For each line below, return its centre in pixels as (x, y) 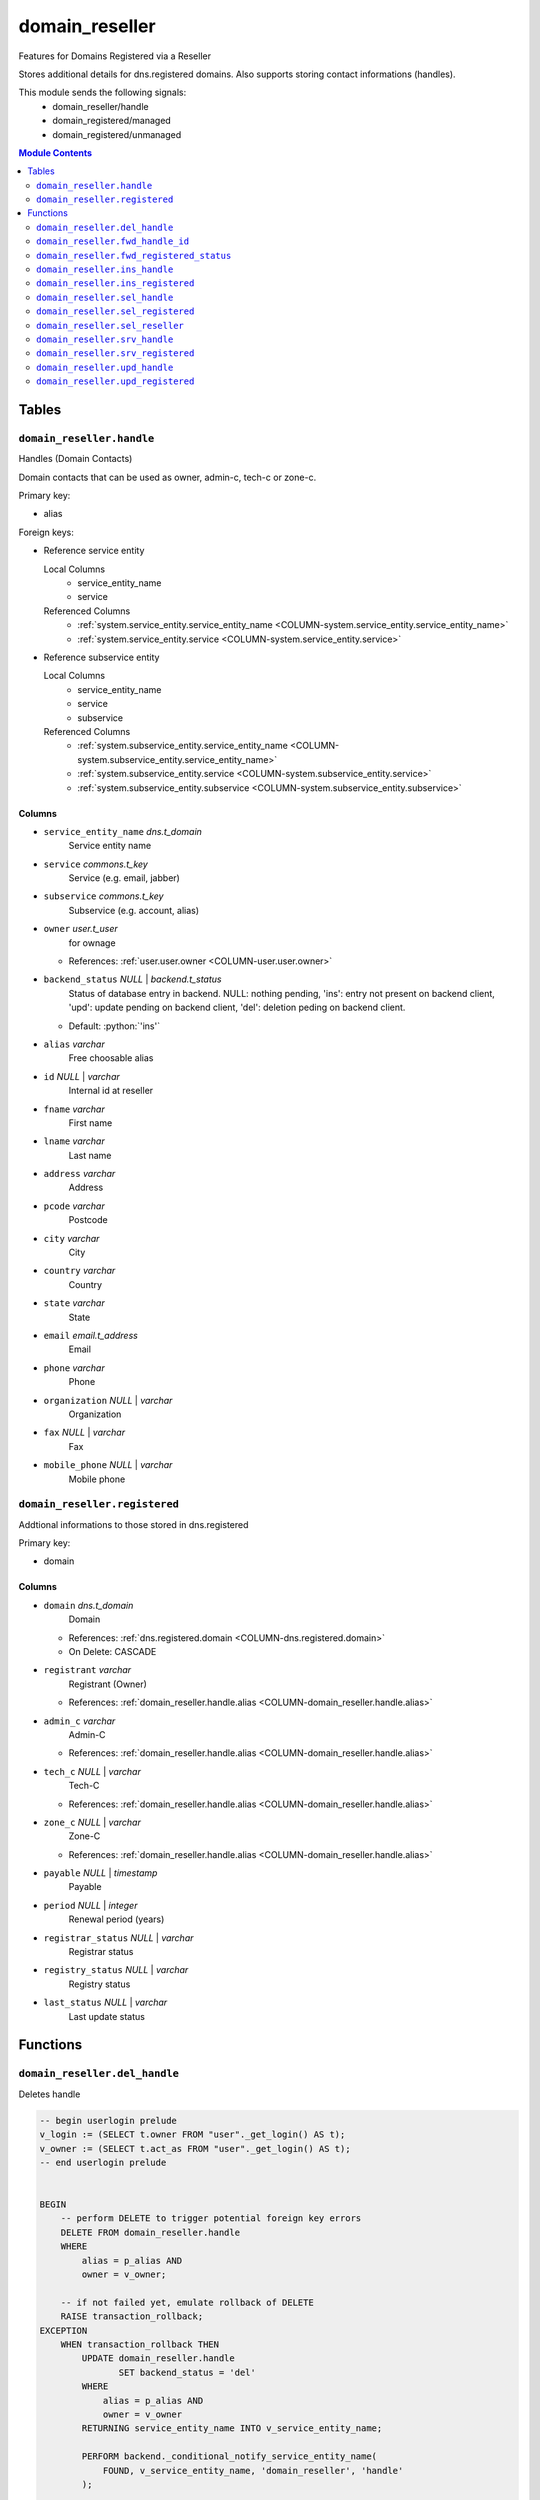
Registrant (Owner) (107, 1684)
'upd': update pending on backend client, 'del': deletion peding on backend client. (237, 1007)
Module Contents (55, 152)
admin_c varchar (79, 1721)
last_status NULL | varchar (105, 2002)
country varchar (79, 1271)
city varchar (71, 1238)
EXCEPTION (63, 2330)
